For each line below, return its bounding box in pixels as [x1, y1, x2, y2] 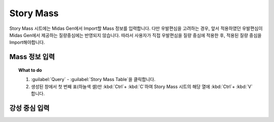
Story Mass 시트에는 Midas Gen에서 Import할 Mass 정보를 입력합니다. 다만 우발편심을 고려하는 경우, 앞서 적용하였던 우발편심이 [9, 25, 263, 31]
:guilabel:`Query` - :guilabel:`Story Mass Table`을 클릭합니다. [31, 76, 156, 83]
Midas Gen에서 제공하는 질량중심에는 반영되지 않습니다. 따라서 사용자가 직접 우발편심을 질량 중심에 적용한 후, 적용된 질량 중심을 [9, 32, 262, 38]
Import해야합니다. [9, 39, 45, 46]
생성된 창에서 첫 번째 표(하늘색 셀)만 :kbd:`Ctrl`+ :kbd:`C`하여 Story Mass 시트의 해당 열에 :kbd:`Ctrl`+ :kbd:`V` [31, 84, 253, 90]
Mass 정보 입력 [9, 53, 55, 61]
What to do [18, 67, 43, 73]
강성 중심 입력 [9, 104, 50, 112]
